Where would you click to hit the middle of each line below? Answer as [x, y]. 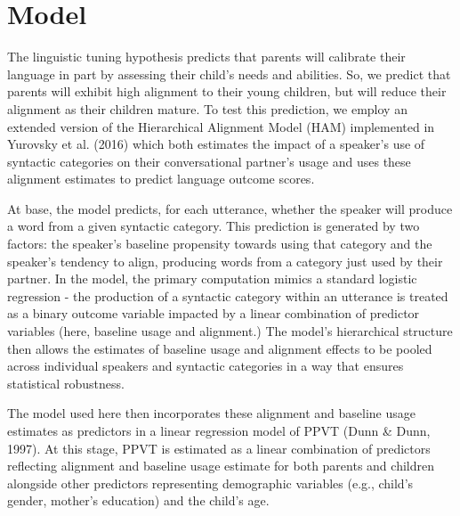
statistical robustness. [66, 383]
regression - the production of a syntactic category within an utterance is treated [228, 295]
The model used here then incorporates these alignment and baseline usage [211, 413]
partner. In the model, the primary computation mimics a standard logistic [212, 278]
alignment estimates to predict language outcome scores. [161, 179]
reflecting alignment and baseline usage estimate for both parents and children [221, 466]
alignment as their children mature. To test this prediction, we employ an [207, 108]
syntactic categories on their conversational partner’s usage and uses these [209, 161]
